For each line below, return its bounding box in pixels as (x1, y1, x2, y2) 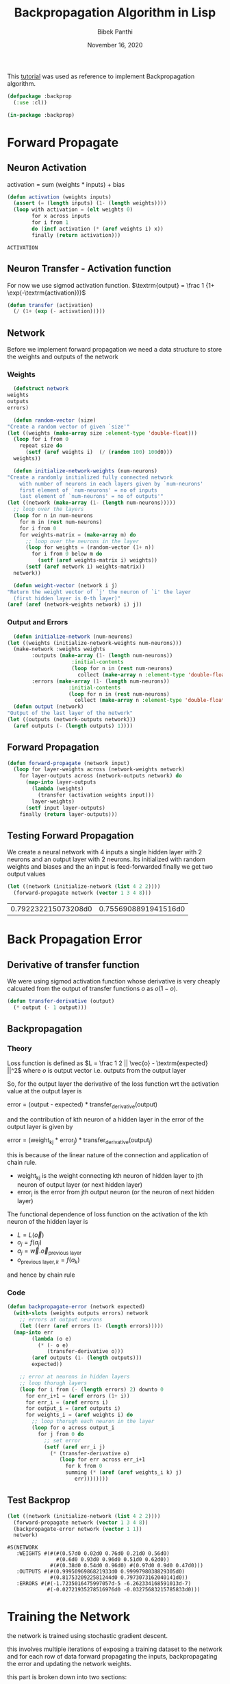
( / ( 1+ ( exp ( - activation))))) (13, 308, 106, 315)
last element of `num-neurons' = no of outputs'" (19, 493, 164, 500)
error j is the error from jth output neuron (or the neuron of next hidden (16, 1187, 215, 1198)
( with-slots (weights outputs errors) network (13, 1310, 149, 1317)
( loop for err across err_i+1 (59, 1456, 146, 1464)
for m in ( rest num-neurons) (19, 519, 103, 525)
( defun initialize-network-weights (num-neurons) (13, 467, 157, 475)
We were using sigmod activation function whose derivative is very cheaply (7, 977, 220, 986)
